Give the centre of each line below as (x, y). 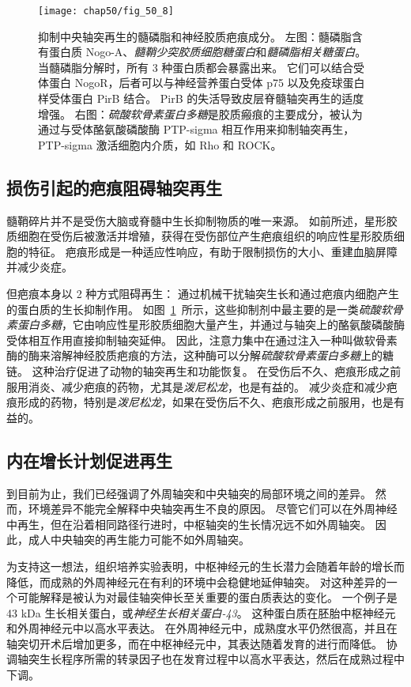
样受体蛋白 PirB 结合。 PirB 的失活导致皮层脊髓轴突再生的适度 (201, 98)
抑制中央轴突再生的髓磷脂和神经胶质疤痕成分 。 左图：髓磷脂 (195, 36)
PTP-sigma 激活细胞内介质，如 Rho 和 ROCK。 (160, 144)
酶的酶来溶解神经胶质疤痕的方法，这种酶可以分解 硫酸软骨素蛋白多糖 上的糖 (200, 355)
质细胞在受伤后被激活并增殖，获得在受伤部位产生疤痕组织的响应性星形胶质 (200, 236)
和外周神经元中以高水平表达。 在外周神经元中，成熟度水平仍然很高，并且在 (202, 628)
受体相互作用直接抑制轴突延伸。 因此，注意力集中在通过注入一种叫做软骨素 (202, 340)
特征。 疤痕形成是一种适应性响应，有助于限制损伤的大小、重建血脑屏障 (213, 251)
